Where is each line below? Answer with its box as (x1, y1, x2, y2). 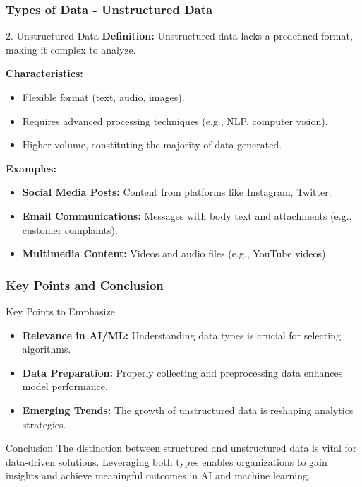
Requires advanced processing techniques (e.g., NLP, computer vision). (22, 113, 328, 128)
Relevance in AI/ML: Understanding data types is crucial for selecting (22, 327, 341, 342)
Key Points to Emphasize (6, 303, 115, 318)
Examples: (6, 160, 56, 175)
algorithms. (22, 341, 71, 356)
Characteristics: (6, 66, 83, 81)
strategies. (22, 416, 66, 431)
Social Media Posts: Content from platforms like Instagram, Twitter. (22, 184, 332, 199)
